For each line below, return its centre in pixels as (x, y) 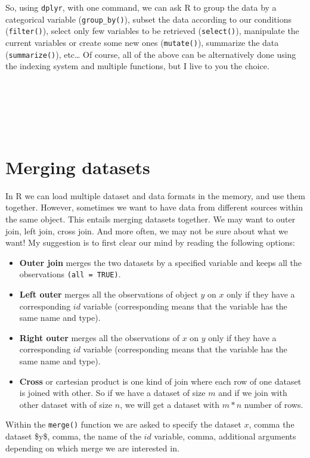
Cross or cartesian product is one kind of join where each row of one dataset (160, 381)
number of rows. (274, 404)
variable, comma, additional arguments (225, 436)
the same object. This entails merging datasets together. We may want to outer (151, 219)
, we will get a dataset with (170, 404)
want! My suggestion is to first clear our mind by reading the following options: (150, 242)
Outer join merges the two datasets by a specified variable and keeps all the (161, 262)
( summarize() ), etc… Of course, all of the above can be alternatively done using (151, 54)
